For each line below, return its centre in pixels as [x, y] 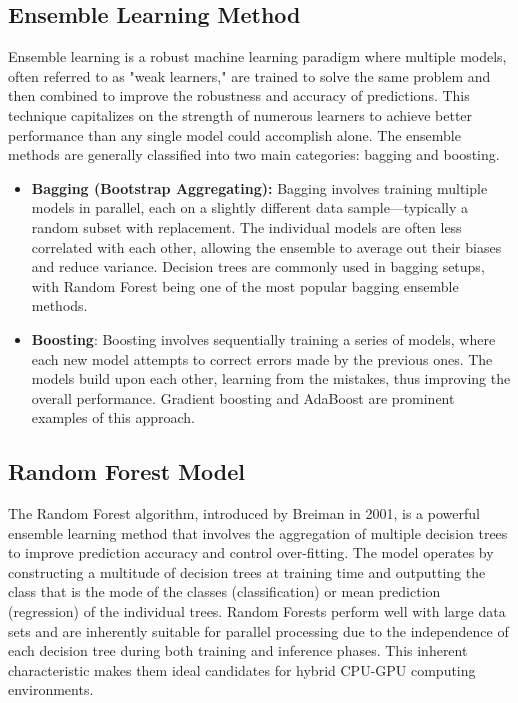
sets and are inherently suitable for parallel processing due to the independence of [258, 630]
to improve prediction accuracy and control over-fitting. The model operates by [251, 552]
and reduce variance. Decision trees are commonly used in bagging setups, [258, 266]
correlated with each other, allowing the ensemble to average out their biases [266, 246]
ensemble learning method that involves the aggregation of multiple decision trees [258, 532]
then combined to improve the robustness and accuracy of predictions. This [239, 95]
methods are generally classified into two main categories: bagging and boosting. [254, 154]
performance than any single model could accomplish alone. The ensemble [234, 134]
